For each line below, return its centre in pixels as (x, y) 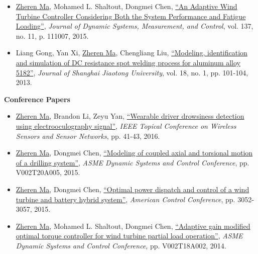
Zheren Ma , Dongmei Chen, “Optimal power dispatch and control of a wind (133, 189)
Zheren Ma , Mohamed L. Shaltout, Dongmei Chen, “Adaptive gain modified (133, 226)
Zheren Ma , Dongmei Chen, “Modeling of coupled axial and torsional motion (134, 153)
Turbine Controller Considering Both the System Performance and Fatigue (131, 16)
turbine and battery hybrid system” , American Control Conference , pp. (125, 199)
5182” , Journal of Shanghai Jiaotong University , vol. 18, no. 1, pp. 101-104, (132, 72)
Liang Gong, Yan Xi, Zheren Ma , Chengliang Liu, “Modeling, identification (132, 53)
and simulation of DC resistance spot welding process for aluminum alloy (128, 62)
